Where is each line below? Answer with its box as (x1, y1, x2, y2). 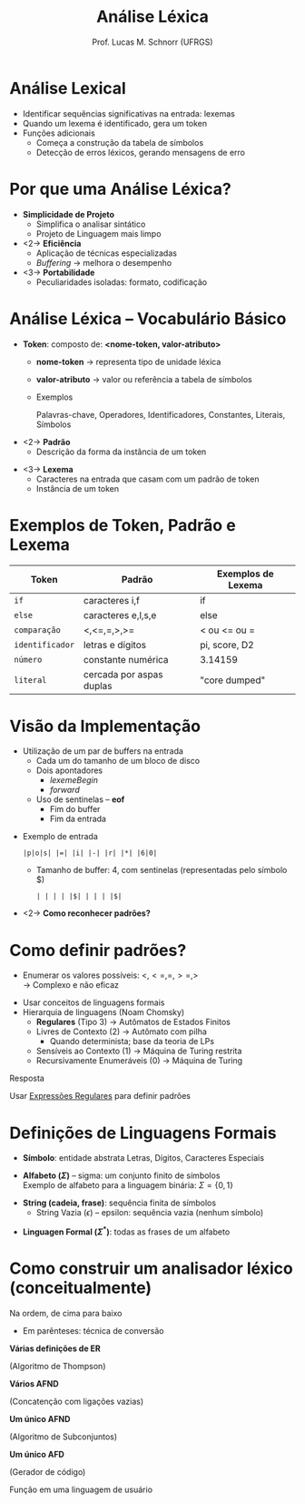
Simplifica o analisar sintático (35, 218, 146, 229)
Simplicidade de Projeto (22, 208, 115, 219)
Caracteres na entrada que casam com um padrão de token (35, 473, 260, 484)
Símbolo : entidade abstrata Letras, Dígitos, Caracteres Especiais (22, 1153, 265, 1164)
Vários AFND (9, 1377, 59, 1389)
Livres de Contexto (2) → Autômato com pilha (35, 1026, 207, 1037)
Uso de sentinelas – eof (35, 794, 125, 805)
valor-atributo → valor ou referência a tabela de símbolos (35, 373, 252, 384)
